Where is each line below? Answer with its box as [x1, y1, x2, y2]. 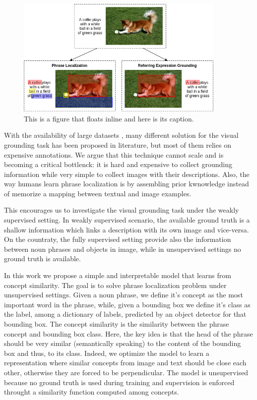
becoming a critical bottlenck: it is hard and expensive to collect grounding [4, 159, 232, 170]
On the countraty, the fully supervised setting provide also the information [4, 234, 231, 244]
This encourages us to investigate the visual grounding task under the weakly [4, 205, 239, 215]
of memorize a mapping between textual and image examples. [4, 188, 192, 198]
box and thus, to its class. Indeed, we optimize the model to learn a [4, 347, 209, 358]
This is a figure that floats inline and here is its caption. [24, 113, 194, 123]
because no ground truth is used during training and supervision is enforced [4, 377, 235, 387]
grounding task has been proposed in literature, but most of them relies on [4, 139, 231, 150]
